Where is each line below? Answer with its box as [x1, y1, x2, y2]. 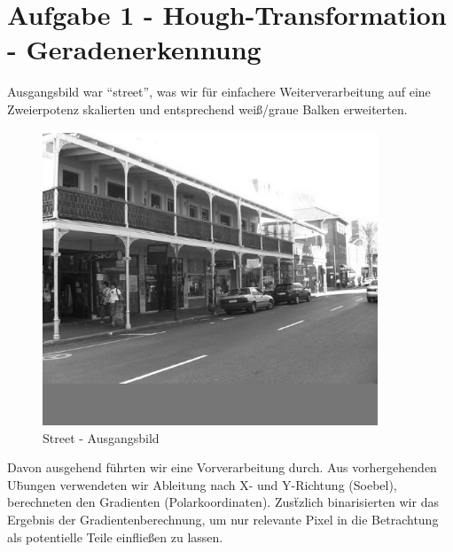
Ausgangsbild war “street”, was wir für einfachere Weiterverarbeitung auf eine [7, 82, 431, 101]
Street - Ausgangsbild [43, 428, 160, 447]
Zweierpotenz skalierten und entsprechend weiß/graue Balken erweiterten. [7, 99, 408, 118]
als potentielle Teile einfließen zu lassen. [7, 527, 223, 546]
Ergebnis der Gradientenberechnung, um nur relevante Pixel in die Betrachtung [7, 510, 439, 528]
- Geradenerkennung [7, 31, 262, 67]
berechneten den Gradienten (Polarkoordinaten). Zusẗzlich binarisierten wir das [7, 493, 439, 511]
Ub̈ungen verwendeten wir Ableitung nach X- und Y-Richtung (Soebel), [7, 475, 397, 494]
